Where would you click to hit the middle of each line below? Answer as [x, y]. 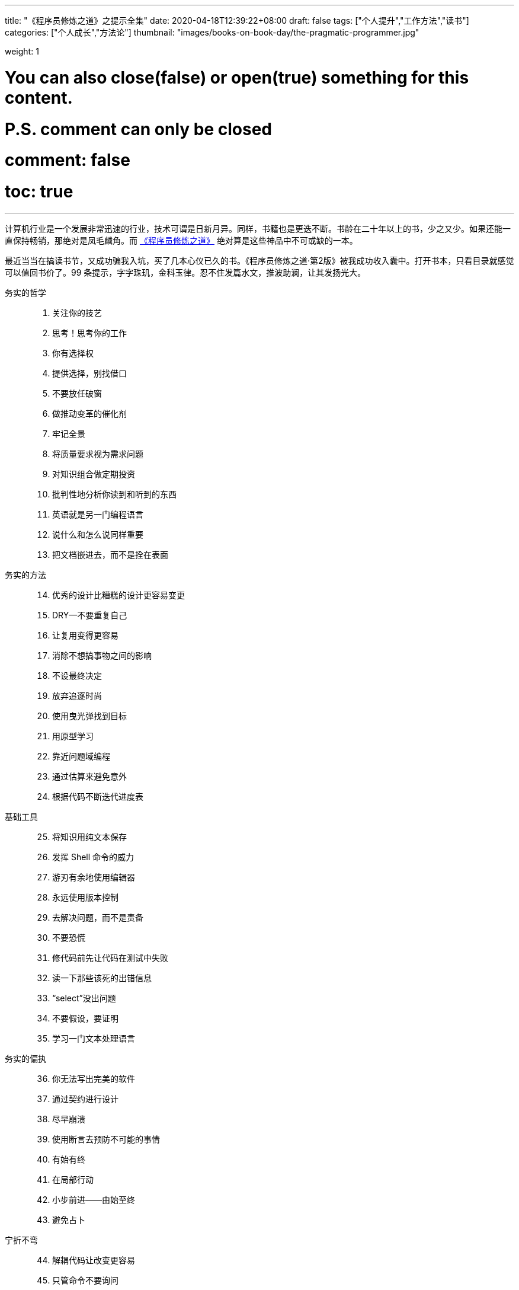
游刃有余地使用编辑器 [94, 877]
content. [39, 98]
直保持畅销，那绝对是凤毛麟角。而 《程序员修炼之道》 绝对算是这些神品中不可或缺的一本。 [181, 240]
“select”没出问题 [84, 998]
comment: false [68, 160]
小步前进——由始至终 [94, 1199]
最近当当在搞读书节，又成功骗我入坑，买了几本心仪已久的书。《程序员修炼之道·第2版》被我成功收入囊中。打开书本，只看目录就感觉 [259, 260]
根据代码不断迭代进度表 [98, 796]
